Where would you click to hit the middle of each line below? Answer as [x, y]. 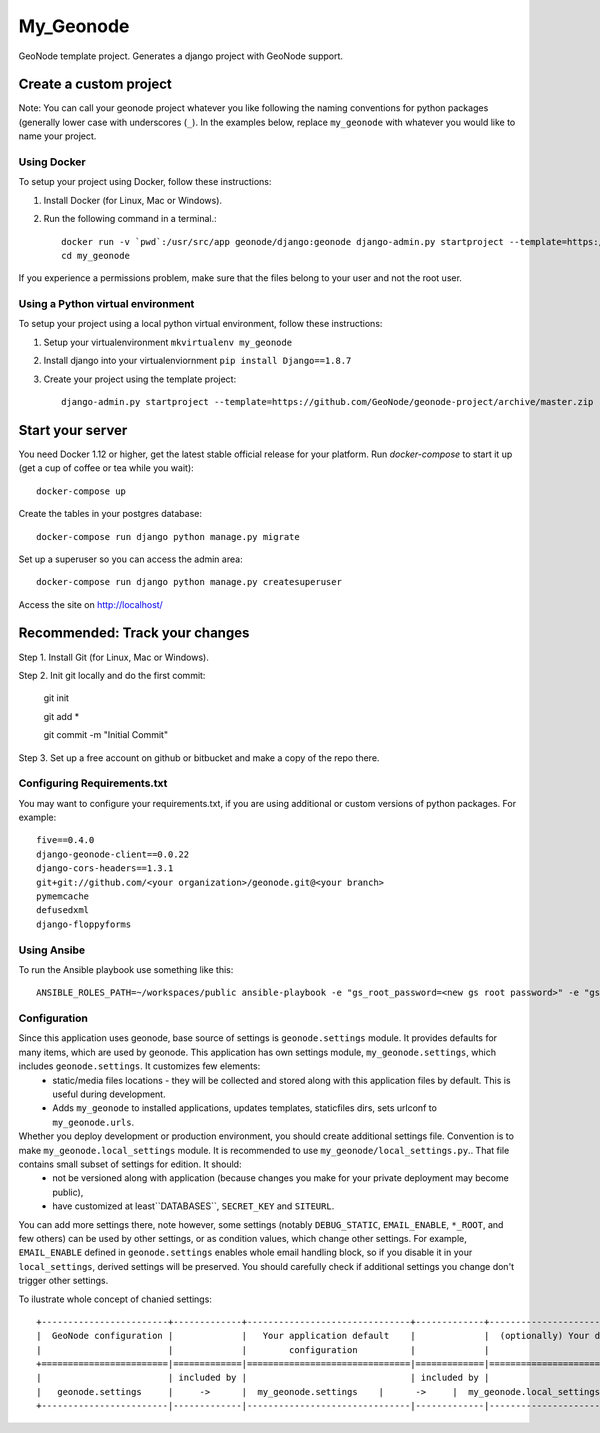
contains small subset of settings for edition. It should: [130, 1164]
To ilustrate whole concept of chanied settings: [115, 1299]
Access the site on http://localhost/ [91, 604]
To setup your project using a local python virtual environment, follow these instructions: [200, 324]
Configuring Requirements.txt [93, 783]
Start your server [73, 430]
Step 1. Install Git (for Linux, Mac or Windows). [113, 657]
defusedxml [63, 910]
